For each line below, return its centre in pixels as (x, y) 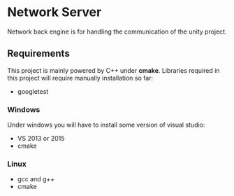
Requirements (38, 54)
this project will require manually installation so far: (80, 78)
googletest (33, 91)
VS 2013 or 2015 (41, 139)
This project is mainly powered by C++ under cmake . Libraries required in (114, 70)
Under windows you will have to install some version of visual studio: (106, 125)
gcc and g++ (36, 179)
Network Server (54, 12)
